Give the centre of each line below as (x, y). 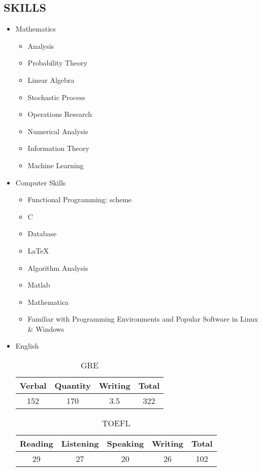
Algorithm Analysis (58, 268)
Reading (36, 444)
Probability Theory (57, 63)
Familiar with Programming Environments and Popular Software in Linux (143, 319)
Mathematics (36, 29)
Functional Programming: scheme (80, 199)
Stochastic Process (56, 97)
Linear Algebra (51, 80)
